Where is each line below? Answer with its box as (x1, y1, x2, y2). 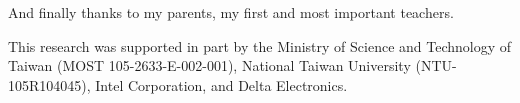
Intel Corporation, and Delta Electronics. (95, 74, 348, 95)
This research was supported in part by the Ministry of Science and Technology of (8, 35, 512, 56)
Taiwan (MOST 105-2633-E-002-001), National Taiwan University (8, 55, 411, 76)
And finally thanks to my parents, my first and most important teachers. (8, 2, 454, 22)
